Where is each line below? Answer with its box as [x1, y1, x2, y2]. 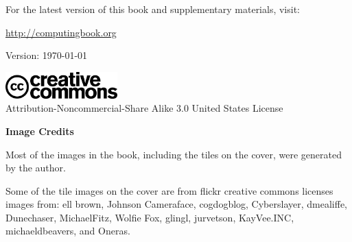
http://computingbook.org [5, 25, 117, 39]
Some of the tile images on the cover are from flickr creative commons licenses [5, 183, 333, 197]
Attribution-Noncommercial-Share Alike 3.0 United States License [5, 101, 283, 115]
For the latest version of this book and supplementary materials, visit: [5, 2, 301, 16]
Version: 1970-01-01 [5, 48, 88, 62]
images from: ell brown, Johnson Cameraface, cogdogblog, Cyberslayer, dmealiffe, [5, 197, 347, 211]
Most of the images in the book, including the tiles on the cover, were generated [5, 147, 342, 161]
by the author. [5, 160, 66, 175]
